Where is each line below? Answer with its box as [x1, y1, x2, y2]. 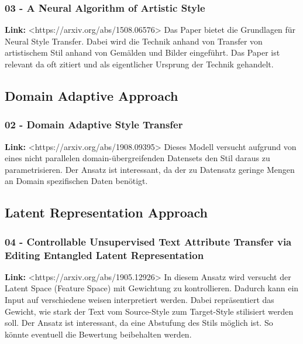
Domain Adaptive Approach [5, 86, 178, 104]
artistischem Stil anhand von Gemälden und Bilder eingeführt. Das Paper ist [5, 46, 280, 59]
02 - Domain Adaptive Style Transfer [5, 117, 183, 132]
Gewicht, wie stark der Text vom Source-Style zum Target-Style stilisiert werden [5, 305, 294, 317]
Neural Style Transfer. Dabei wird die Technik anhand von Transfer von [5, 35, 263, 47]
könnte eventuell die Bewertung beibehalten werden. [5, 328, 192, 340]
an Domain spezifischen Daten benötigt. [5, 175, 148, 187]
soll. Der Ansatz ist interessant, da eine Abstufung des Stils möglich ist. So [5, 316, 273, 329]
